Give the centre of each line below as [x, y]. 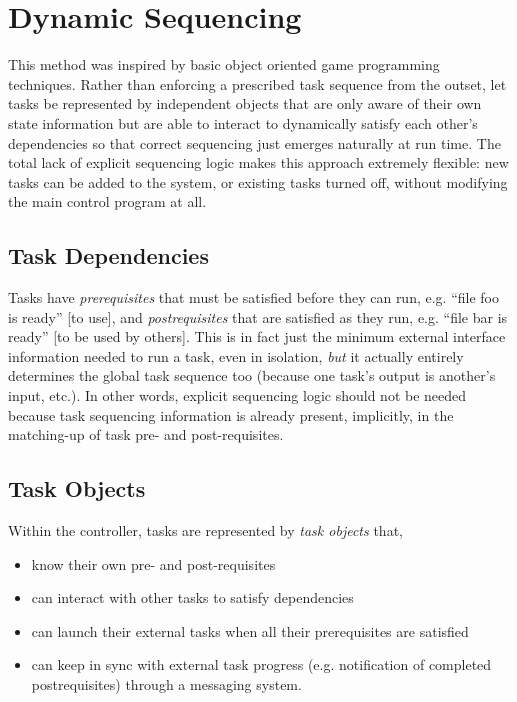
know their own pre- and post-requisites [153, 563]
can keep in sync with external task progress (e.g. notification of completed [261, 664]
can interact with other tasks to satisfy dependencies [192, 597]
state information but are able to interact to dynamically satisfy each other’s [243, 122]
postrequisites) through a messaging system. [166, 684]
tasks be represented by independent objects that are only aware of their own [245, 103]
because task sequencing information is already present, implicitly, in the [231, 414]
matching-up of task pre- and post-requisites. [146, 434]
